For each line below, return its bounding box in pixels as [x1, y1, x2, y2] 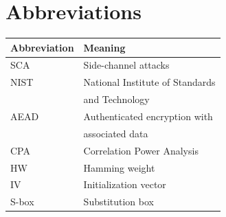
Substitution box [83, 194, 154, 209]
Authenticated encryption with [83, 109, 213, 123]
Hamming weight [83, 160, 155, 174]
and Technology [83, 92, 150, 106]
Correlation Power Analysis [83, 143, 199, 157]
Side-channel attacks [83, 58, 170, 72]
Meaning [83, 40, 126, 54]
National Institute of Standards [83, 75, 216, 89]
